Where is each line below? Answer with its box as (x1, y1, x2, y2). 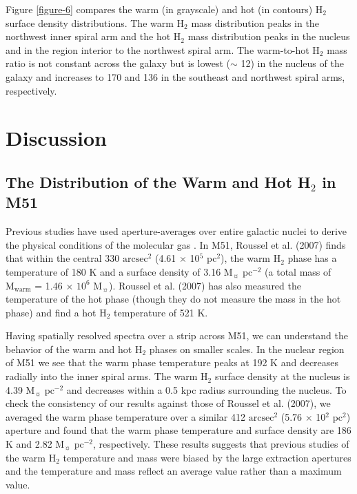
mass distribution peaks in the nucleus (187, 29, 350, 44)
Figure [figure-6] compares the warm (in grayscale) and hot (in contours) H (6, 2, 323, 16)
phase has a (287, 251, 337, 265)
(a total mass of (265, 264, 331, 278)
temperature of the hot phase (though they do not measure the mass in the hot (6, 292, 341, 306)
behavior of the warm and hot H (6, 341, 143, 356)
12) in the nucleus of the (241, 56, 344, 70)
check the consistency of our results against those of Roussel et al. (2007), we (6, 396, 331, 410)
